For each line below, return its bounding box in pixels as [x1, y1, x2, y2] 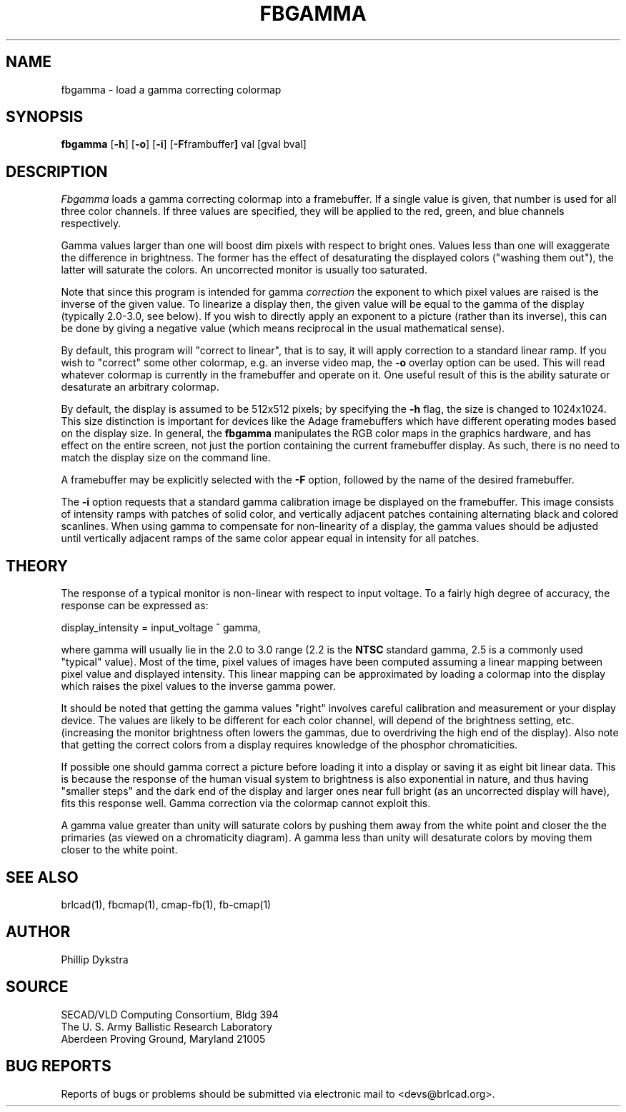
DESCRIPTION [6, 162, 108, 181]
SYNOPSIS [6, 108, 84, 126]
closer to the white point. [61, 843, 178, 856]
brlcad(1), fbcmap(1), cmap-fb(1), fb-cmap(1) [61, 898, 272, 911]
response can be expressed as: [61, 599, 209, 612]
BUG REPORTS [6, 1057, 111, 1076]
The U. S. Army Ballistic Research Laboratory [61, 1020, 273, 1033]
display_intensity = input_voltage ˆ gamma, [61, 621, 261, 634]
